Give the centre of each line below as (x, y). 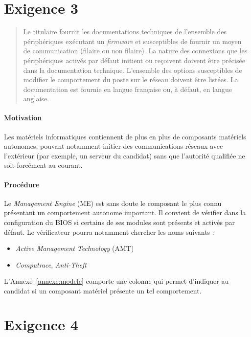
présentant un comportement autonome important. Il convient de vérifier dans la (125, 213)
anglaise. (36, 99)
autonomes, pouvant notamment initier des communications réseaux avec (114, 146)
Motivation (23, 118)
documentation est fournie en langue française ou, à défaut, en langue (127, 89)
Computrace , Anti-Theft (51, 264)
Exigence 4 (41, 324)
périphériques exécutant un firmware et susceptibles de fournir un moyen (132, 41)
